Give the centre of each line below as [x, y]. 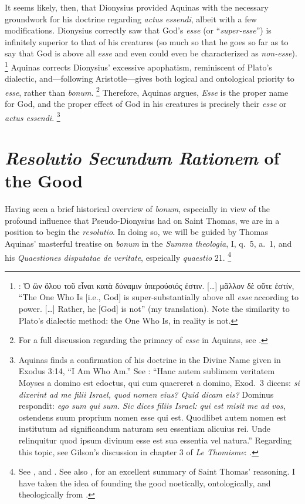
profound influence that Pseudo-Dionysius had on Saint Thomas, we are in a [142, 220]
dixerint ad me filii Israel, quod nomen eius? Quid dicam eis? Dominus [146, 394]
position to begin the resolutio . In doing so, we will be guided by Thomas [137, 232]
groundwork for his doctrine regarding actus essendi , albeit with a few [131, 19]
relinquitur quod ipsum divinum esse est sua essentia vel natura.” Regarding [155, 440]
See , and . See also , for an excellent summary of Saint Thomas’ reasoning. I [157, 471]
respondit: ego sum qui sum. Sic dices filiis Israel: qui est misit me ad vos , [152, 406]
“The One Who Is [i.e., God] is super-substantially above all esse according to [158, 297]
